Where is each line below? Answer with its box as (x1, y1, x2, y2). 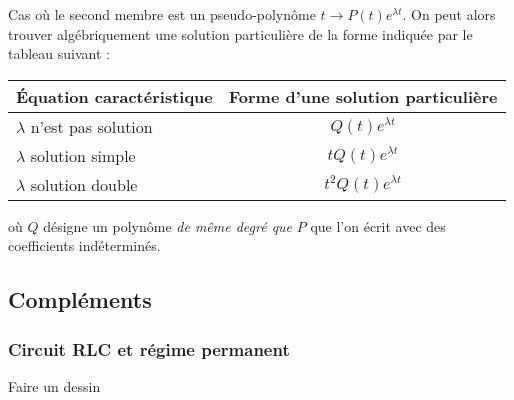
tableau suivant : (8, 43, 110, 64)
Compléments (8, 284, 152, 315)
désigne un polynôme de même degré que (43, 215, 293, 236)
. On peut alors (402, 4, 496, 24)
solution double (30, 172, 138, 196)
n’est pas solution (30, 114, 153, 138)
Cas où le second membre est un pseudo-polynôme (8, 4, 316, 24)
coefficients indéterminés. (8, 235, 161, 256)
